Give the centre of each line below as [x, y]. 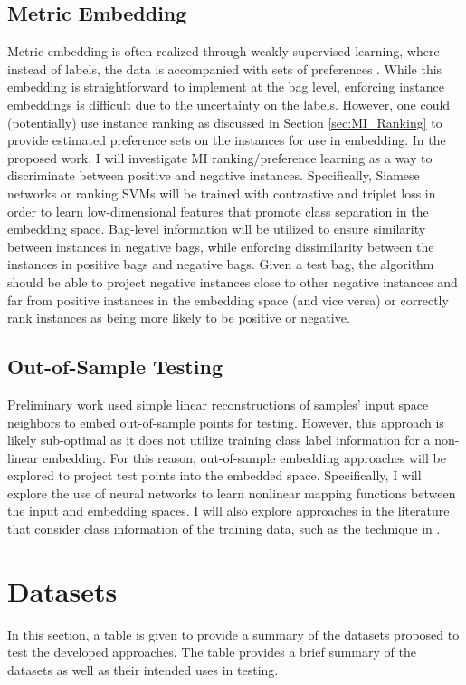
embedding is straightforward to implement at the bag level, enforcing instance [226, 87]
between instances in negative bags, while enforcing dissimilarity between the [221, 246]
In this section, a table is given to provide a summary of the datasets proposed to [233, 634]
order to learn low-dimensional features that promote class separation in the [218, 211]
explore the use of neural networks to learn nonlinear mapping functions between [232, 492]
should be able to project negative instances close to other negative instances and [233, 281]
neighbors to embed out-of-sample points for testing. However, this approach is [226, 422]
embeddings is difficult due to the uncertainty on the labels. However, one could [229, 104]
